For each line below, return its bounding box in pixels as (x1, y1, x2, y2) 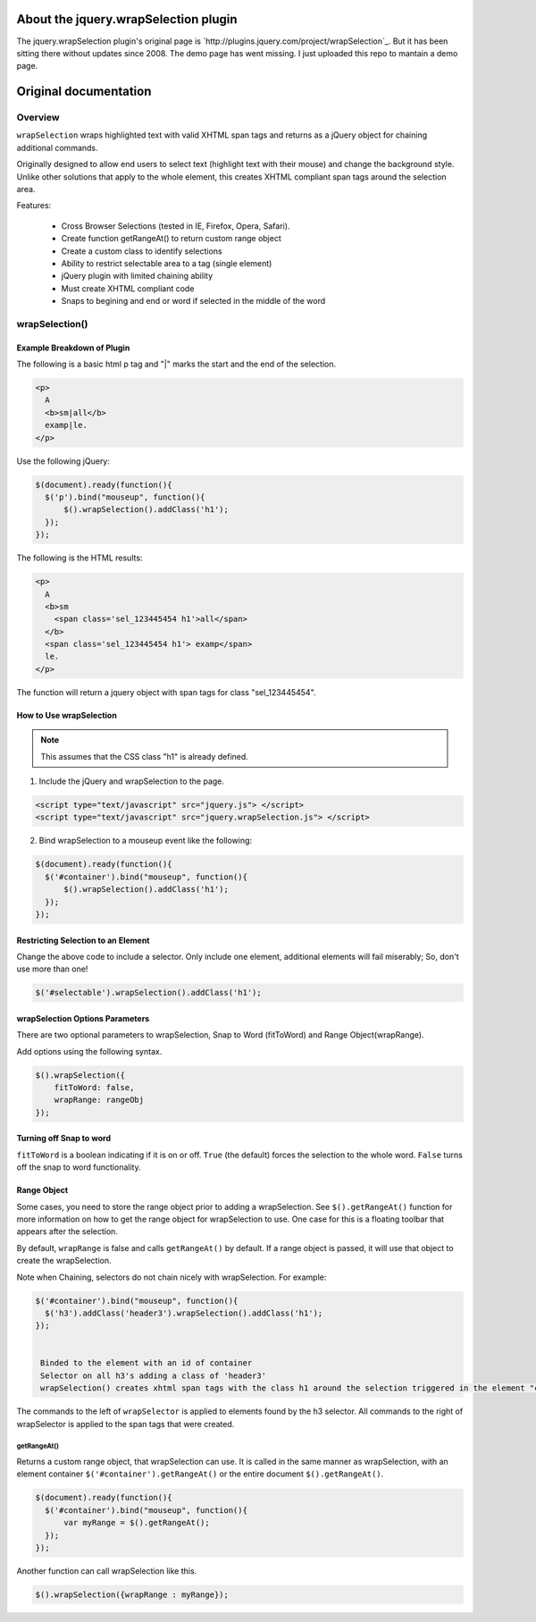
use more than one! (16, 963, 88, 974)
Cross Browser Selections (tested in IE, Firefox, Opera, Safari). (61, 220, 290, 231)
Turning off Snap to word (16, 1133, 112, 1144)
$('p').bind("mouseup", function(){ (45, 492, 205, 502)
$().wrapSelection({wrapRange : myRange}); (35, 1589, 230, 1600)
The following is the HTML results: (16, 552, 143, 563)
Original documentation (16, 84, 152, 99)
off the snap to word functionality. (16, 1162, 142, 1172)
